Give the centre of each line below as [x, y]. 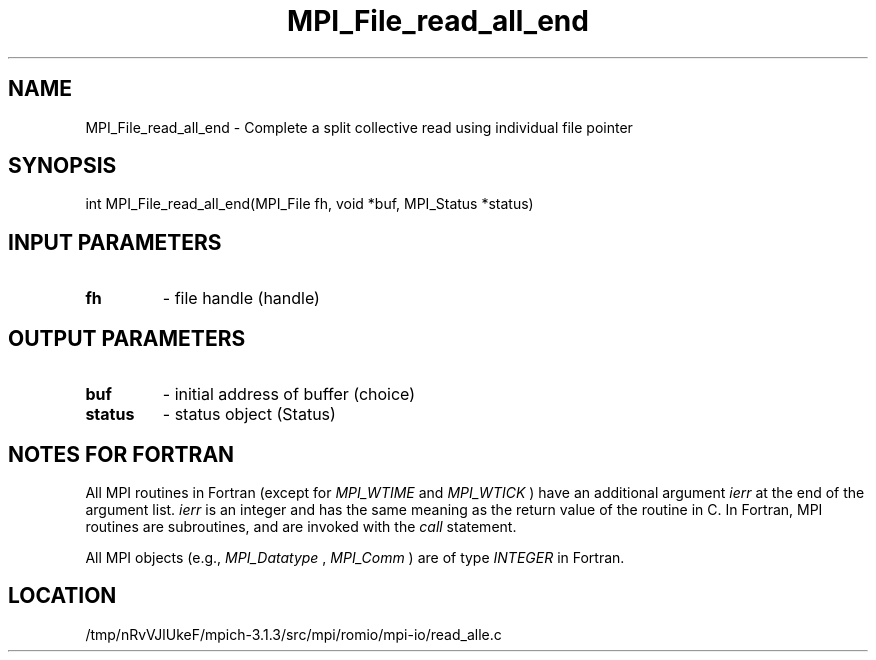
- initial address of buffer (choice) [289, 394]
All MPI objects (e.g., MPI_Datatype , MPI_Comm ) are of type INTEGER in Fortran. [355, 557]
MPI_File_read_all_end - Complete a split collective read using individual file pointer [359, 127]
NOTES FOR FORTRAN [121, 454]
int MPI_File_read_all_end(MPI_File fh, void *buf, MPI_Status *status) [309, 204]
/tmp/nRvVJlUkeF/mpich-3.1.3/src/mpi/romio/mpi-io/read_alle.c [293, 634]
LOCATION [62, 596]
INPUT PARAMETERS [115, 242]
